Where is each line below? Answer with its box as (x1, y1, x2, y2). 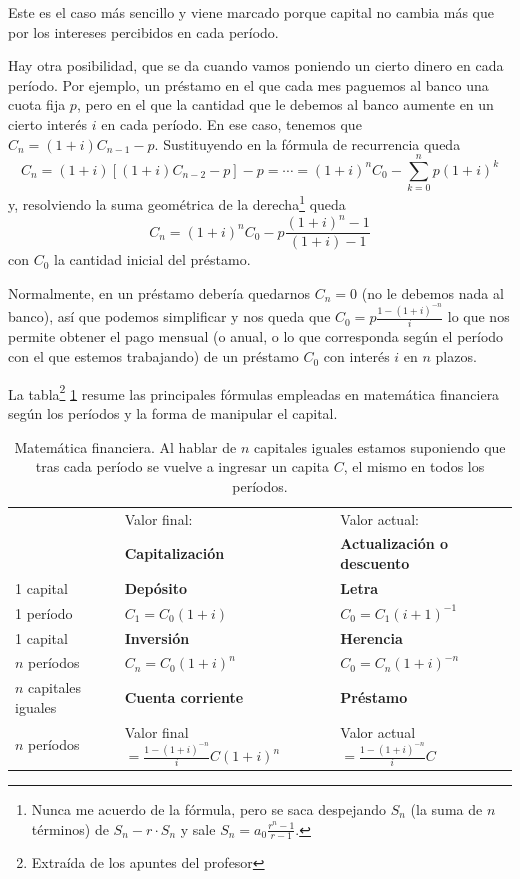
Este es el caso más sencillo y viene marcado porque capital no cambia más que (8, 2, 494, 22)
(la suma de (410, 798, 483, 819)
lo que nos (447, 306, 510, 327)
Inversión (124, 627, 190, 648)
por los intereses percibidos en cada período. (8, 21, 279, 42)
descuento (340, 552, 410, 573)
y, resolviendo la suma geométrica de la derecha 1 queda (8, 191, 346, 214)
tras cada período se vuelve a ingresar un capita (35, 456, 329, 477)
